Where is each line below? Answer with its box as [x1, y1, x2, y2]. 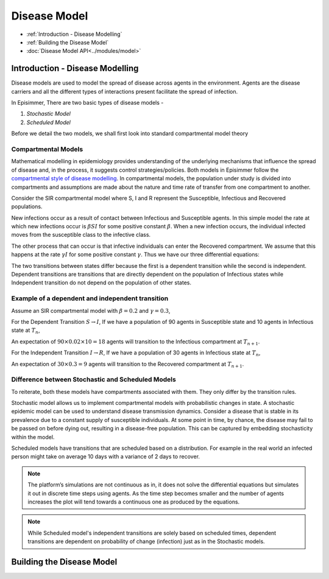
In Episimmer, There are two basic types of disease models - [11, 99, 164, 107]
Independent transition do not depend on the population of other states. [11, 279, 192, 286]
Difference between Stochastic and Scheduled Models [11, 375, 176, 384]
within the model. [11, 433, 55, 441]
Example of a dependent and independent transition [11, 294, 169, 303]
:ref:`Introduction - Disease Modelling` [26, 30, 122, 38]
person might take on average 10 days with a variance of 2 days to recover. [11, 453, 200, 460]
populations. [11, 203, 43, 210]
